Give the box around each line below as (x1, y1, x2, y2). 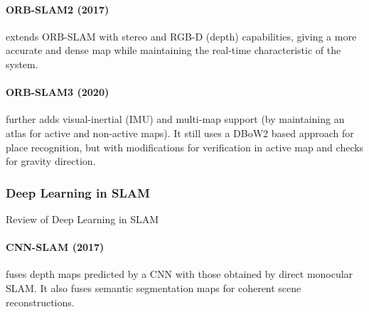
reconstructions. (6, 294, 75, 309)
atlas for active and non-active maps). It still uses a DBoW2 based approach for (6, 125, 354, 140)
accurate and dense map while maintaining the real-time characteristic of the (6, 43, 341, 58)
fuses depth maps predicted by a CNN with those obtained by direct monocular (6, 267, 353, 281)
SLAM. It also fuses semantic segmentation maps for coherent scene (6, 280, 301, 295)
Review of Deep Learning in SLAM (6, 211, 159, 226)
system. (6, 56, 38, 71)
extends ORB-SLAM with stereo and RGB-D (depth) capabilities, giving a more (6, 28, 357, 43)
